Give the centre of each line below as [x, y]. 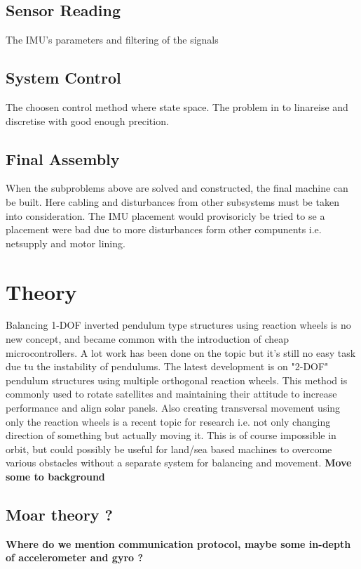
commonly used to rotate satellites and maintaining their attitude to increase [171, 394]
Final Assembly [63, 158]
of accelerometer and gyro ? [75, 557]
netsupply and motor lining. [66, 243]
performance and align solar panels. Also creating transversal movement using [173, 408]
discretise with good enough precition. [87, 120]
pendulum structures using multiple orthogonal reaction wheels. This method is [177, 380]
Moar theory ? [59, 514]
